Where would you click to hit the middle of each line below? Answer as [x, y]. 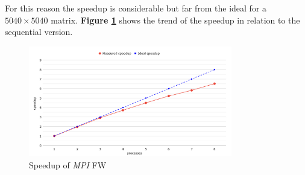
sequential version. [39, 32]
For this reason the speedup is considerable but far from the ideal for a [136, 8]
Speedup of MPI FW [68, 164]
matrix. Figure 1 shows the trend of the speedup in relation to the [175, 20]
